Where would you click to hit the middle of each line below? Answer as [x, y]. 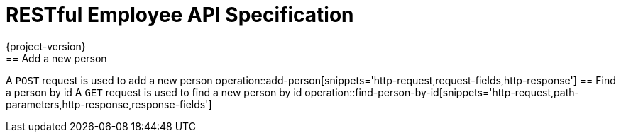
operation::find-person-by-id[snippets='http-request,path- [442, 92]
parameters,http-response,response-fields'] [109, 104]
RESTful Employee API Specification [180, 15]
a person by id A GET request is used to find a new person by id [154, 92]
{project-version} [46, 46]
